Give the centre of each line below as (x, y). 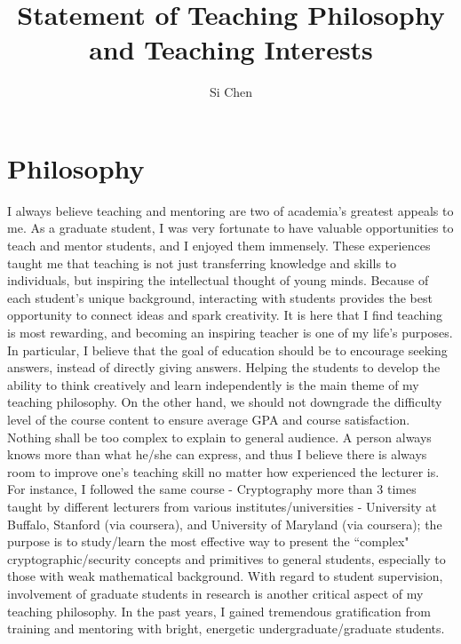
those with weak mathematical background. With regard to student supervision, (225, 576)
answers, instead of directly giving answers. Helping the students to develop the (224, 367)
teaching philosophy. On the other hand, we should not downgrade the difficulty (225, 402)
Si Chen (231, 92)
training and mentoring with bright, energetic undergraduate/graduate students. (226, 628)
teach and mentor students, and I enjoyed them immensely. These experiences (219, 246)
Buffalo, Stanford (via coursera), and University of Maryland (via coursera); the (225, 524)
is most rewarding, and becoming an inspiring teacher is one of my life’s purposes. (230, 332)
